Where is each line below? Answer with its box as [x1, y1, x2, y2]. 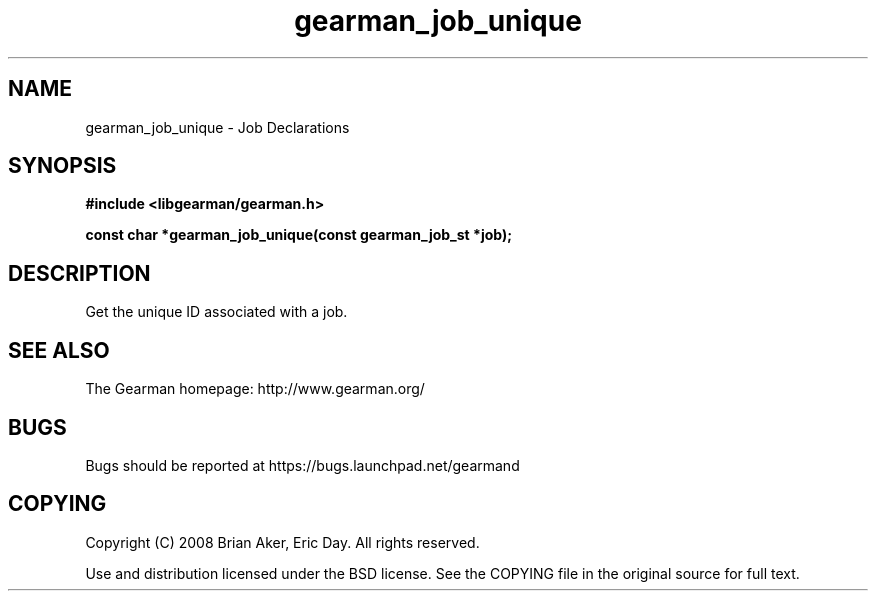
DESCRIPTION [8, 260, 151, 286]
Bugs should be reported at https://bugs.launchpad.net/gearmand [85, 456, 520, 474]
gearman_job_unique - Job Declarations [85, 118, 350, 136]
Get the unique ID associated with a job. [85, 303, 348, 321]
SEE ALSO [8, 337, 110, 363]
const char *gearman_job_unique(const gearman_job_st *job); [85, 226, 512, 244]
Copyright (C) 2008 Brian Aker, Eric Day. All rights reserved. [85, 533, 480, 551]
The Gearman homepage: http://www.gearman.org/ [85, 380, 425, 398]
